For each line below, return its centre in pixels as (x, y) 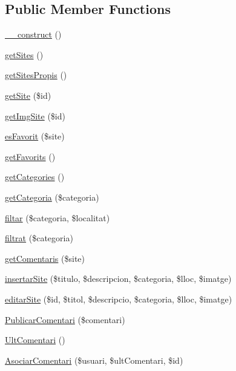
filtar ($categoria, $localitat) (57, 217)
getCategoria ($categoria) (52, 197)
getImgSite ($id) (35, 115)
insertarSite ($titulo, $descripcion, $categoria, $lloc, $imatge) (118, 279)
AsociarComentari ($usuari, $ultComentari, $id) (94, 360)
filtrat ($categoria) (39, 238)
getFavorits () (30, 156)
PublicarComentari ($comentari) (65, 319)
